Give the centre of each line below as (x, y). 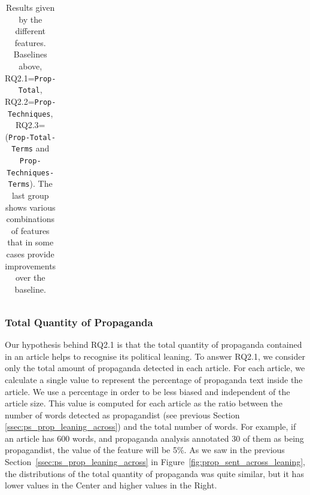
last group (30, 195)
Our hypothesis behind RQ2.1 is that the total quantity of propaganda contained (154, 344)
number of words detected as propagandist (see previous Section (122, 414)
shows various (30, 207)
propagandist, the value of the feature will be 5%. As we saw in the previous (145, 450)
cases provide (30, 254)
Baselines (30, 54)
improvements (31, 265)
